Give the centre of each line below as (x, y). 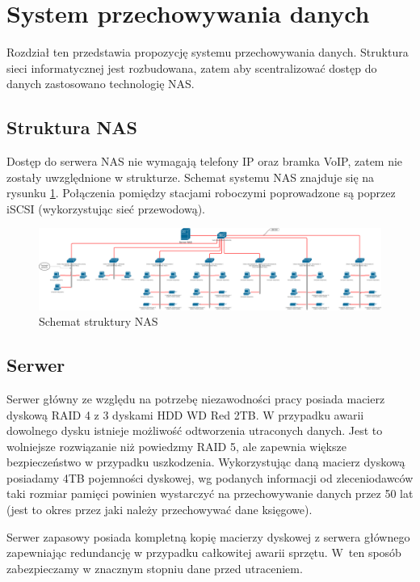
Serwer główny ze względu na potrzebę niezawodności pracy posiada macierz (196, 398)
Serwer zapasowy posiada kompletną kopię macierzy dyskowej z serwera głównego (208, 536)
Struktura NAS (72, 127)
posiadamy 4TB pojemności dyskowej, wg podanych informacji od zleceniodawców (210, 477)
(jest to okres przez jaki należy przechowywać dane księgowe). (160, 510)
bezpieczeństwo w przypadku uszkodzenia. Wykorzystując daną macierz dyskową (206, 462)
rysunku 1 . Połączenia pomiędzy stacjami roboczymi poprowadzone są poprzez (201, 193)
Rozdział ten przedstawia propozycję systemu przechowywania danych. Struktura (208, 52)
